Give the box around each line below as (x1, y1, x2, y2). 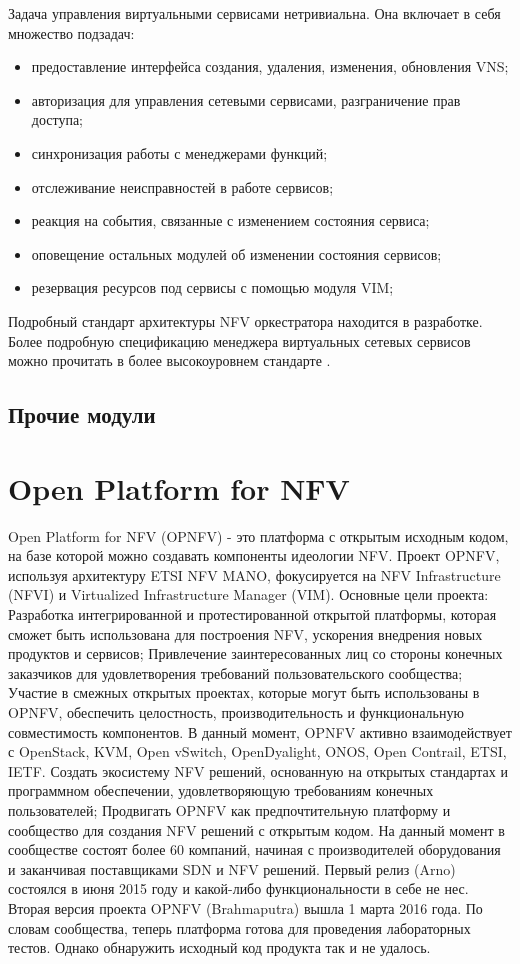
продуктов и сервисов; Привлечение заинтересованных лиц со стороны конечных (8, 643, 503, 664)
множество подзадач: (8, 22, 135, 43)
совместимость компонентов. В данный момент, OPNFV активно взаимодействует (8, 721, 512, 742)
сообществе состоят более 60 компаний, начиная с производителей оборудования (8, 839, 501, 860)
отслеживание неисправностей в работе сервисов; (31, 176, 334, 197)
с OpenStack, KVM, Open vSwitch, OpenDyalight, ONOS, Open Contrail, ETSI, (8, 741, 507, 762)
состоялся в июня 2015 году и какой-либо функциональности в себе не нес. (8, 878, 469, 899)
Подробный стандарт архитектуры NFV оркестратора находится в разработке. (8, 310, 483, 331)
